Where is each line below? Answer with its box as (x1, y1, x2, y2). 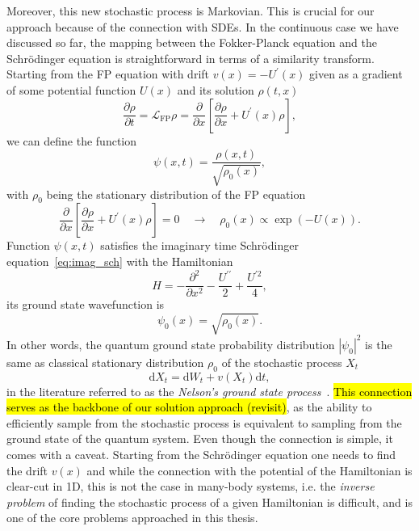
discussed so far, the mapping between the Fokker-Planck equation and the (6, 34, 377, 51)
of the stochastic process (221, 353, 342, 370)
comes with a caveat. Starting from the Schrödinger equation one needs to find (6, 445, 396, 462)
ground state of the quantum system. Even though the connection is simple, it (6, 430, 393, 447)
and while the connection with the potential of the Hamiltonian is (86, 461, 413, 478)
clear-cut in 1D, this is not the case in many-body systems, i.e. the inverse (6, 478, 375, 495)
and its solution (177, 81, 254, 98)
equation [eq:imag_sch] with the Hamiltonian (6, 253, 233, 269)
